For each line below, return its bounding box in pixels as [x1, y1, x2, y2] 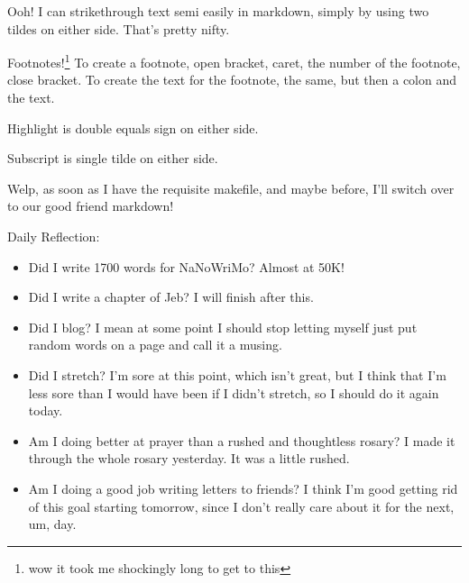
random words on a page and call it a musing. [28, 335, 282, 354]
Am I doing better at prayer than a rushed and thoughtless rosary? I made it [28, 431, 455, 450]
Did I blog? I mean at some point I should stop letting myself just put [28, 317, 418, 336]
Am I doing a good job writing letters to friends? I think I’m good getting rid [28, 478, 458, 497]
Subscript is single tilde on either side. [7, 149, 218, 168]
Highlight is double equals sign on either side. [7, 118, 259, 137]
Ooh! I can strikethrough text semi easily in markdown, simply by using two [7, 2, 429, 20]
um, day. [28, 515, 77, 533]
